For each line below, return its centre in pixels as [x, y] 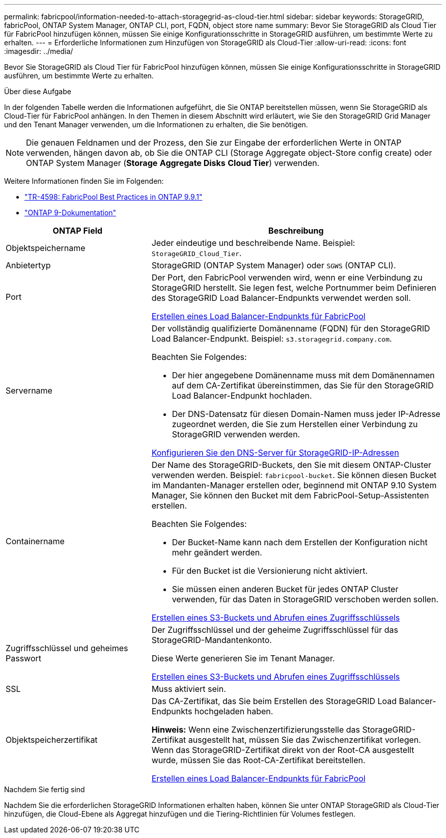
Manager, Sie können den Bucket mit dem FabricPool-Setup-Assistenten [290, 495]
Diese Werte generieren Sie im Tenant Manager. [243, 658]
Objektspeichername [46, 248]
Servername [29, 390]
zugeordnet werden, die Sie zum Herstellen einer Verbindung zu [295, 424]
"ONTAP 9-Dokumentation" [71, 213]
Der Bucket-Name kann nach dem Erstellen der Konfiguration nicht [300, 542]
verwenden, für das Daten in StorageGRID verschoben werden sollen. [305, 599]
